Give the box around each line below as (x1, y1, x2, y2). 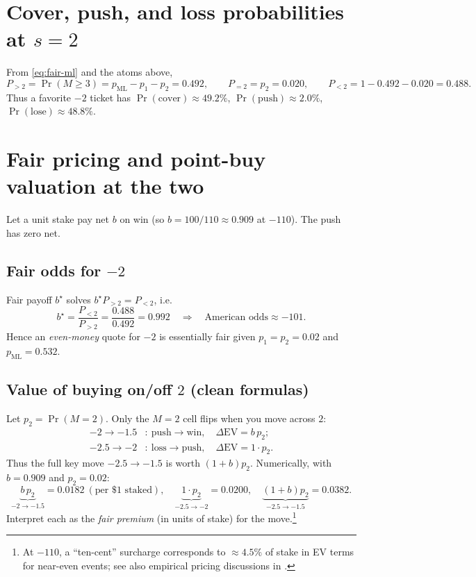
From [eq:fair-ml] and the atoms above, (6, 65, 173, 79)
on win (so (120, 212, 165, 226)
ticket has (90, 90, 131, 104)
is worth (165, 455, 201, 470)
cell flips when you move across (183, 410, 315, 425)
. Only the (105, 410, 149, 425)
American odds (204, 312, 269, 323)
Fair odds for (6, 259, 101, 281)
